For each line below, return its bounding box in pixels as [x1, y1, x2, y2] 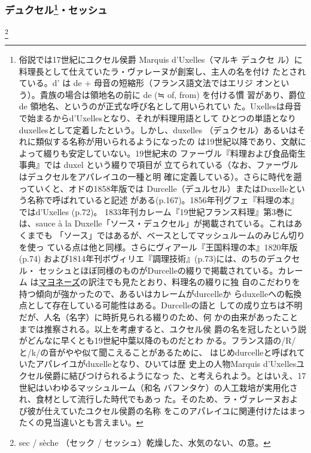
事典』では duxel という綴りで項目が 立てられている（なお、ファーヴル [19, 158, 298, 171]
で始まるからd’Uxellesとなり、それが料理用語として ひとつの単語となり [19, 111, 296, 124]
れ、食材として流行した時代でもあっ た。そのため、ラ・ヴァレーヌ [19, 393, 282, 405]
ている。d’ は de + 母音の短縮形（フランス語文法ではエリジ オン [19, 76, 273, 89]
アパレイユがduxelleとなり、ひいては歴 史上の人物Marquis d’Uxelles [35, 357, 297, 370]
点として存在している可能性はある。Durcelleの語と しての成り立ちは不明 [19, 299, 303, 311]
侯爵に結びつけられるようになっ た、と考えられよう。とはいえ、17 [44, 369, 306, 382]
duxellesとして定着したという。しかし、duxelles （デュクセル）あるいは [19, 123, 297, 136]
